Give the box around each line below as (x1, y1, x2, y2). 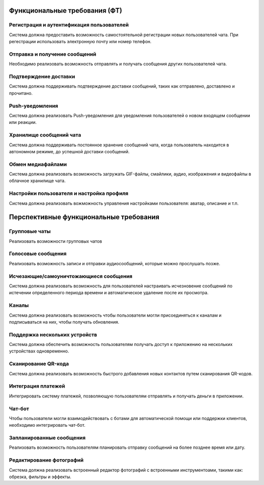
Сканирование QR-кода (9, 360, 69, 367)
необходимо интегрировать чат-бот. (9, 422, 86, 428)
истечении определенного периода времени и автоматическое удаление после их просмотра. (9, 290, 209, 296)
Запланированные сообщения (9, 435, 86, 441)
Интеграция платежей (9, 383, 66, 390)
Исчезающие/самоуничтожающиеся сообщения (9, 273, 133, 279)
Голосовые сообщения (9, 250, 67, 257)
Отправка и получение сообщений (9, 50, 96, 57)
